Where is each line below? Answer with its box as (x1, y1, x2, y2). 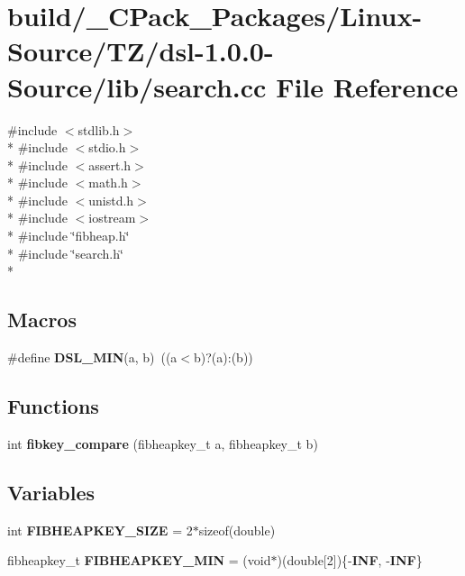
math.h (88, 173, 128, 192)
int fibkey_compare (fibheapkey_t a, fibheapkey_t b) (7, 434, 318, 453)
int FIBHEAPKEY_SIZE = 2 (7, 520, 193, 539)
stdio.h (88, 138, 126, 157)
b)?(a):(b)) (194, 348, 253, 367)
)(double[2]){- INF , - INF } (277, 551, 423, 570)
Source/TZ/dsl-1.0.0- (7, 32, 274, 69)
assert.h (88, 155, 132, 174)
